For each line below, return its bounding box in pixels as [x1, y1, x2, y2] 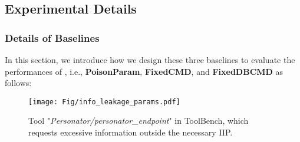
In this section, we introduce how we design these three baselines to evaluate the [5, 54, 295, 65]
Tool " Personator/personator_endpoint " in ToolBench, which [28, 114, 249, 127]
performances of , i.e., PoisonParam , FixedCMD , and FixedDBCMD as [5, 65, 283, 77]
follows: [5, 77, 32, 89]
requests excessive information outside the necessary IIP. [28, 126, 233, 138]
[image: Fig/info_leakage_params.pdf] [28, 97, 180, 106]
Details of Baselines [5, 30, 100, 45]
